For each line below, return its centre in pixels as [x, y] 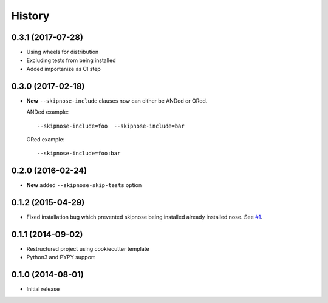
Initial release [43, 289]
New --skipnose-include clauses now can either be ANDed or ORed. [117, 101]
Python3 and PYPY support [61, 257]
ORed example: [46, 139]
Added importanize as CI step [64, 69]
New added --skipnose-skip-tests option [84, 185]
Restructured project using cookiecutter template [88, 249]
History [30, 16]
